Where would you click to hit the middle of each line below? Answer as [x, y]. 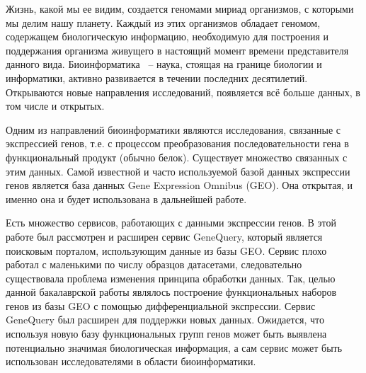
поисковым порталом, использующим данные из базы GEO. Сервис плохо [166, 250]
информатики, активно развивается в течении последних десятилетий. [157, 78]
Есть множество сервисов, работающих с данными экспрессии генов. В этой [171, 223]
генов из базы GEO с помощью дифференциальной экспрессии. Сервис [161, 305]
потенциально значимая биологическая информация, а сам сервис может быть [174, 347]
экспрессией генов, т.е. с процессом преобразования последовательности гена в [177, 143]
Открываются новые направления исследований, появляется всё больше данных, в [183, 92]
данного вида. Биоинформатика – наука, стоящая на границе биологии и [164, 64]
